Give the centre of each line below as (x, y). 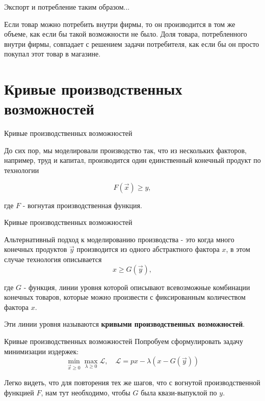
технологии (22, 170)
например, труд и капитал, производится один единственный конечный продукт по (132, 160)
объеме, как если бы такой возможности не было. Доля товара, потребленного (126, 34)
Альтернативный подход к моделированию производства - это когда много (119, 239)
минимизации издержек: (42, 351)
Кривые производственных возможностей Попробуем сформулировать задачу (124, 341)
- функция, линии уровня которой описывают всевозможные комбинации (137, 287)
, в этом (238, 249)
